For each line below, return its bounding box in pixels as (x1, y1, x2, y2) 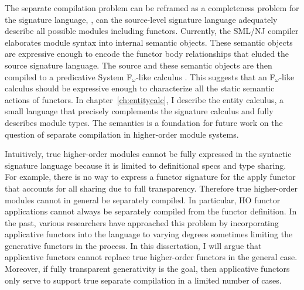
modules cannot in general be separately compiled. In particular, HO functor (5, 193, 281, 206)
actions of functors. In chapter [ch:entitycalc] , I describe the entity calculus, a (5, 93, 284, 105)
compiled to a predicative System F (5, 70, 132, 83)
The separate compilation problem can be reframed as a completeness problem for (5, 2, 299, 13)
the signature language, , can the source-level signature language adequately (5, 13, 278, 25)
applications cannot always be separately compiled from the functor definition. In (5, 205, 297, 217)
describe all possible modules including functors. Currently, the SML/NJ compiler (5, 25, 299, 37)
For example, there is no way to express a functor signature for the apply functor (5, 170, 296, 183)
